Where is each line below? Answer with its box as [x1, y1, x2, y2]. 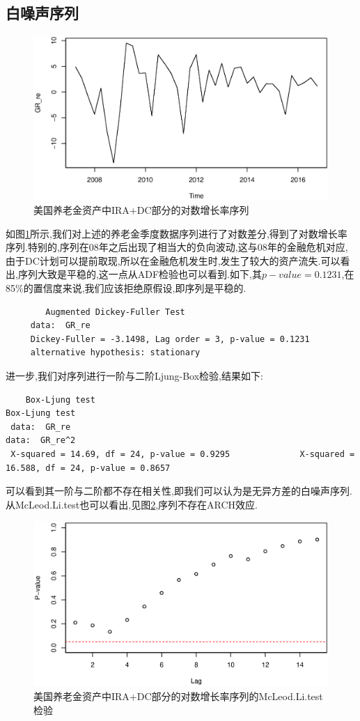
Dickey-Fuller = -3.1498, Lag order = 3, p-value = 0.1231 [30, 334, 310, 344]
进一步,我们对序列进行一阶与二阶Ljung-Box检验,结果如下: [6, 368, 263, 382]
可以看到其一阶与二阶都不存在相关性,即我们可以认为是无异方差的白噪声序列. [6, 483, 352, 498]
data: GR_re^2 [6, 435, 76, 446]
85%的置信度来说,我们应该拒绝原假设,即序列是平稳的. [6, 281, 246, 295]
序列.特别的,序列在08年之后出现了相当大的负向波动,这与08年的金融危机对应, [6, 240, 348, 254]
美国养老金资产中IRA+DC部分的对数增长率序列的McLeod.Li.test [33, 688, 323, 703]
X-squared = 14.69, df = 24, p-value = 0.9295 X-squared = [10, 449, 355, 459]
